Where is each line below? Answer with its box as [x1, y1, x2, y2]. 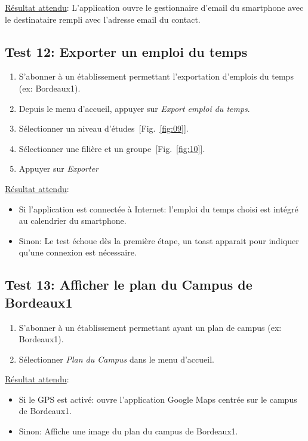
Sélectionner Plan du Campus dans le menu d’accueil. [19, 352, 214, 365]
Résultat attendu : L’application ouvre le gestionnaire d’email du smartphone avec [5, 1, 304, 13]
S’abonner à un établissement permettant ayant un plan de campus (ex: [19, 321, 282, 333]
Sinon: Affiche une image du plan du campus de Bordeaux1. [19, 425, 238, 437]
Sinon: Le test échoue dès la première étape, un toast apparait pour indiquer [19, 234, 299, 247]
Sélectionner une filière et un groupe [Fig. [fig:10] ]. [19, 142, 205, 154]
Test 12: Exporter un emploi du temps [5, 42, 248, 60]
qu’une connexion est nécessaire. [19, 246, 137, 258]
